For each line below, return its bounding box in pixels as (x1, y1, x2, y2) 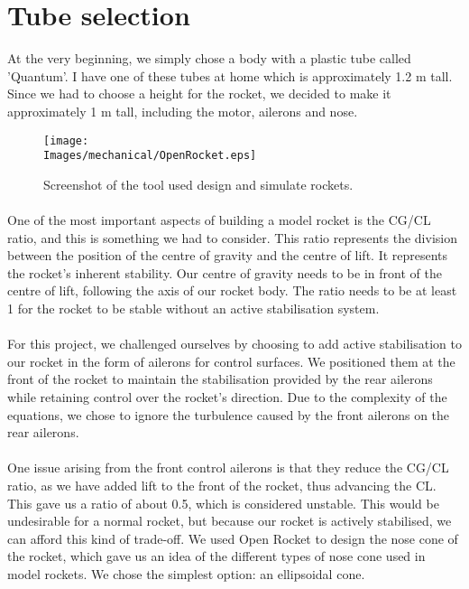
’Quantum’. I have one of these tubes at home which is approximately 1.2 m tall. (7, 66, 453, 85)
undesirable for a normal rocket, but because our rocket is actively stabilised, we (7, 511, 452, 530)
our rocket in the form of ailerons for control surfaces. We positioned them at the (7, 351, 455, 370)
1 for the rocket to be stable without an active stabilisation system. (7, 298, 380, 317)
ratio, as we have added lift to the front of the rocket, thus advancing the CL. (7, 475, 437, 494)
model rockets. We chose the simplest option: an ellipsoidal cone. (7, 564, 365, 583)
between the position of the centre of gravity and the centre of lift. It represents (7, 246, 448, 265)
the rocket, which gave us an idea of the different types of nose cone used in (7, 547, 426, 566)
